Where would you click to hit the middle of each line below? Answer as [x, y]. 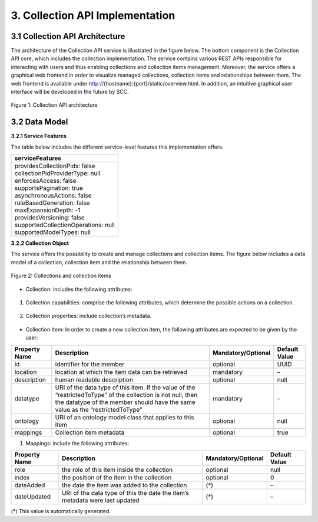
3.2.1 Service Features [39, 136]
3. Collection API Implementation [93, 15]
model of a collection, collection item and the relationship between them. [99, 262]
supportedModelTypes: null [53, 232]
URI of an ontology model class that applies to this [125, 417]
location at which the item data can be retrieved [121, 372]
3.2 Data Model [39, 122]
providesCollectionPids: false [55, 166]
